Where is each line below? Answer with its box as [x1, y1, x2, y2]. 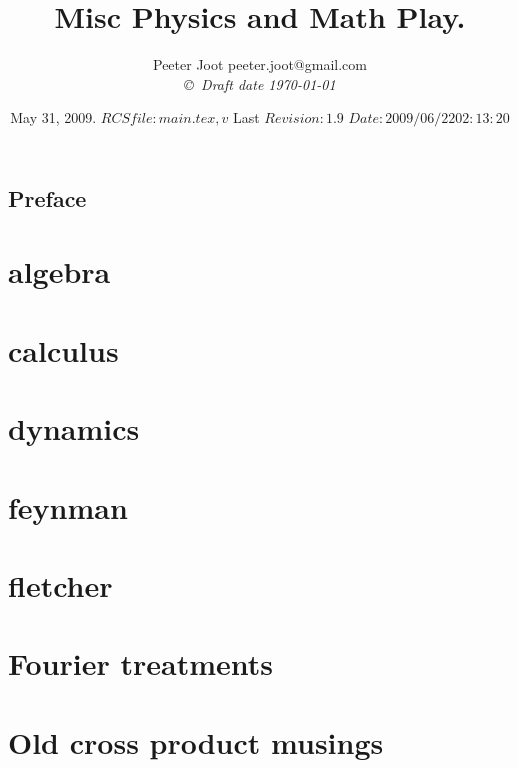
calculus [8, 329, 119, 370]
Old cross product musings [8, 721, 384, 762]
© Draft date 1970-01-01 [184, 73, 336, 94]
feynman [8, 486, 128, 527]
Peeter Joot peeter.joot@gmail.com [153, 54, 367, 75]
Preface [8, 182, 87, 213]
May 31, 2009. [10, 107, 97, 128]
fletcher [8, 564, 113, 605]
